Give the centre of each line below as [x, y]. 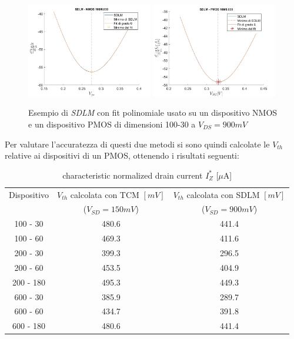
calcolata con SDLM [223, 194]
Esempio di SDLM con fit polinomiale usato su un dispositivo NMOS [153, 113]
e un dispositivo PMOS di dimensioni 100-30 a [112, 124]
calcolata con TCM [105, 194]
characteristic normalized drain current [133, 175]
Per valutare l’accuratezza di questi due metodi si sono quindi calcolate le [137, 144]
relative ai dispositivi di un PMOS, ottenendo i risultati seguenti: [122, 155]
